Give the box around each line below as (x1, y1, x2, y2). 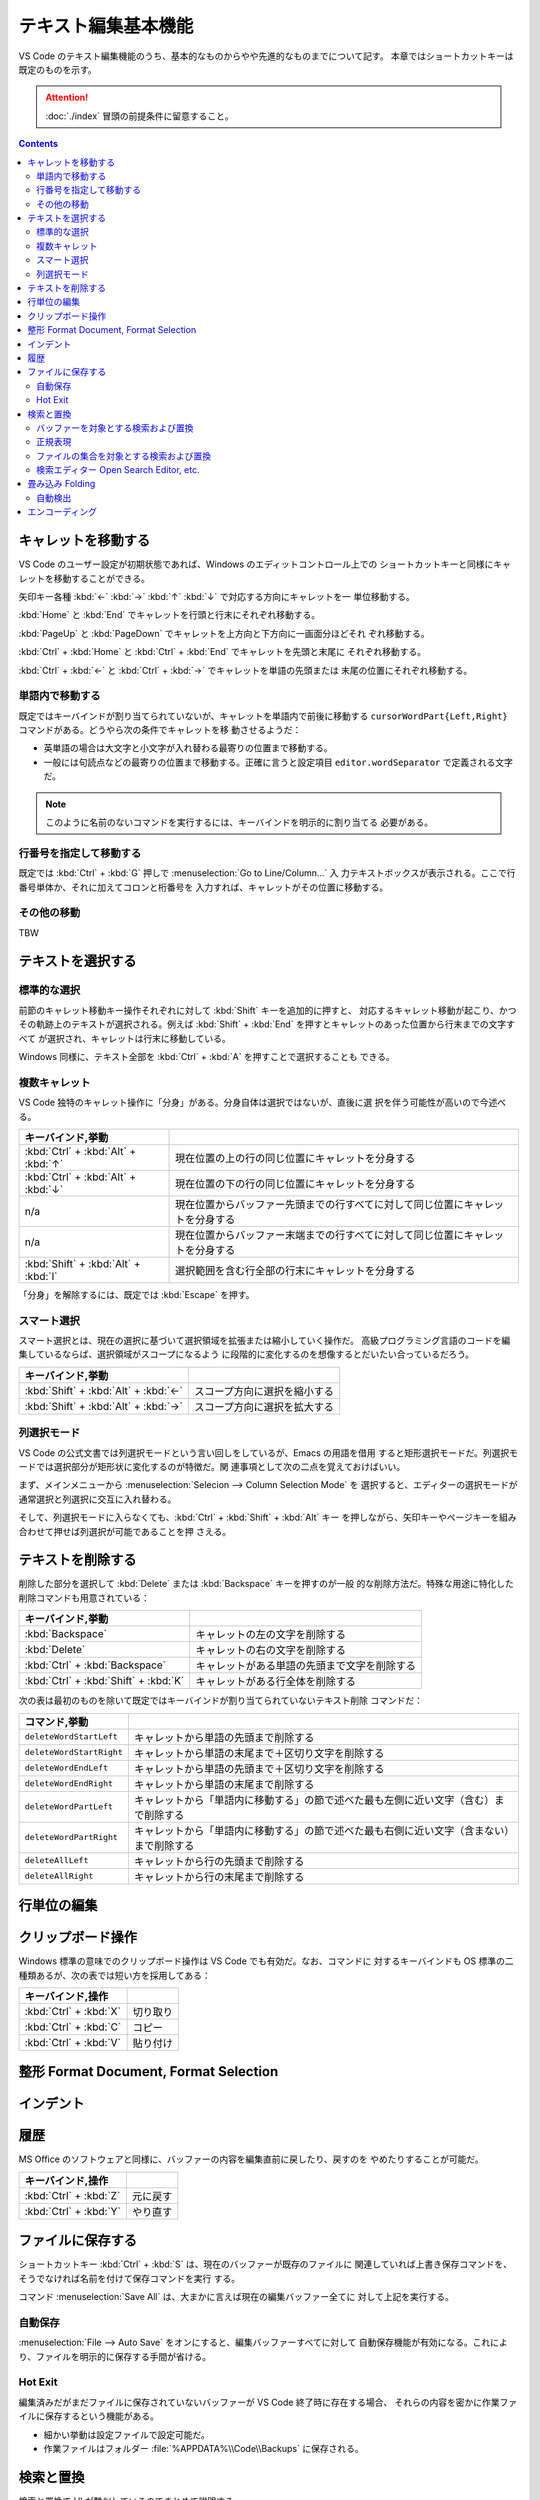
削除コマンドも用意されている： (18, 1591, 150, 1604)
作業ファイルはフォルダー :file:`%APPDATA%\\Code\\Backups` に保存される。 (43, 2443, 364, 2455)
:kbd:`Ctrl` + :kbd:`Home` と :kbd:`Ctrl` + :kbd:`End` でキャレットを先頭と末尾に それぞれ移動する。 (18, 646, 427, 658)
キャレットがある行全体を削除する (195, 1675, 357, 1689)
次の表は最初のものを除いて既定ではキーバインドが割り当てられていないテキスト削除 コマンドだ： (18, 1695, 424, 1707)
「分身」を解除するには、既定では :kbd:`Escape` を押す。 (18, 1288, 255, 1300)
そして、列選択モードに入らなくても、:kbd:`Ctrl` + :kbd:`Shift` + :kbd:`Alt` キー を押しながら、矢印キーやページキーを (18, 1511, 500, 1524)
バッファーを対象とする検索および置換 (36, 421, 194, 434)
